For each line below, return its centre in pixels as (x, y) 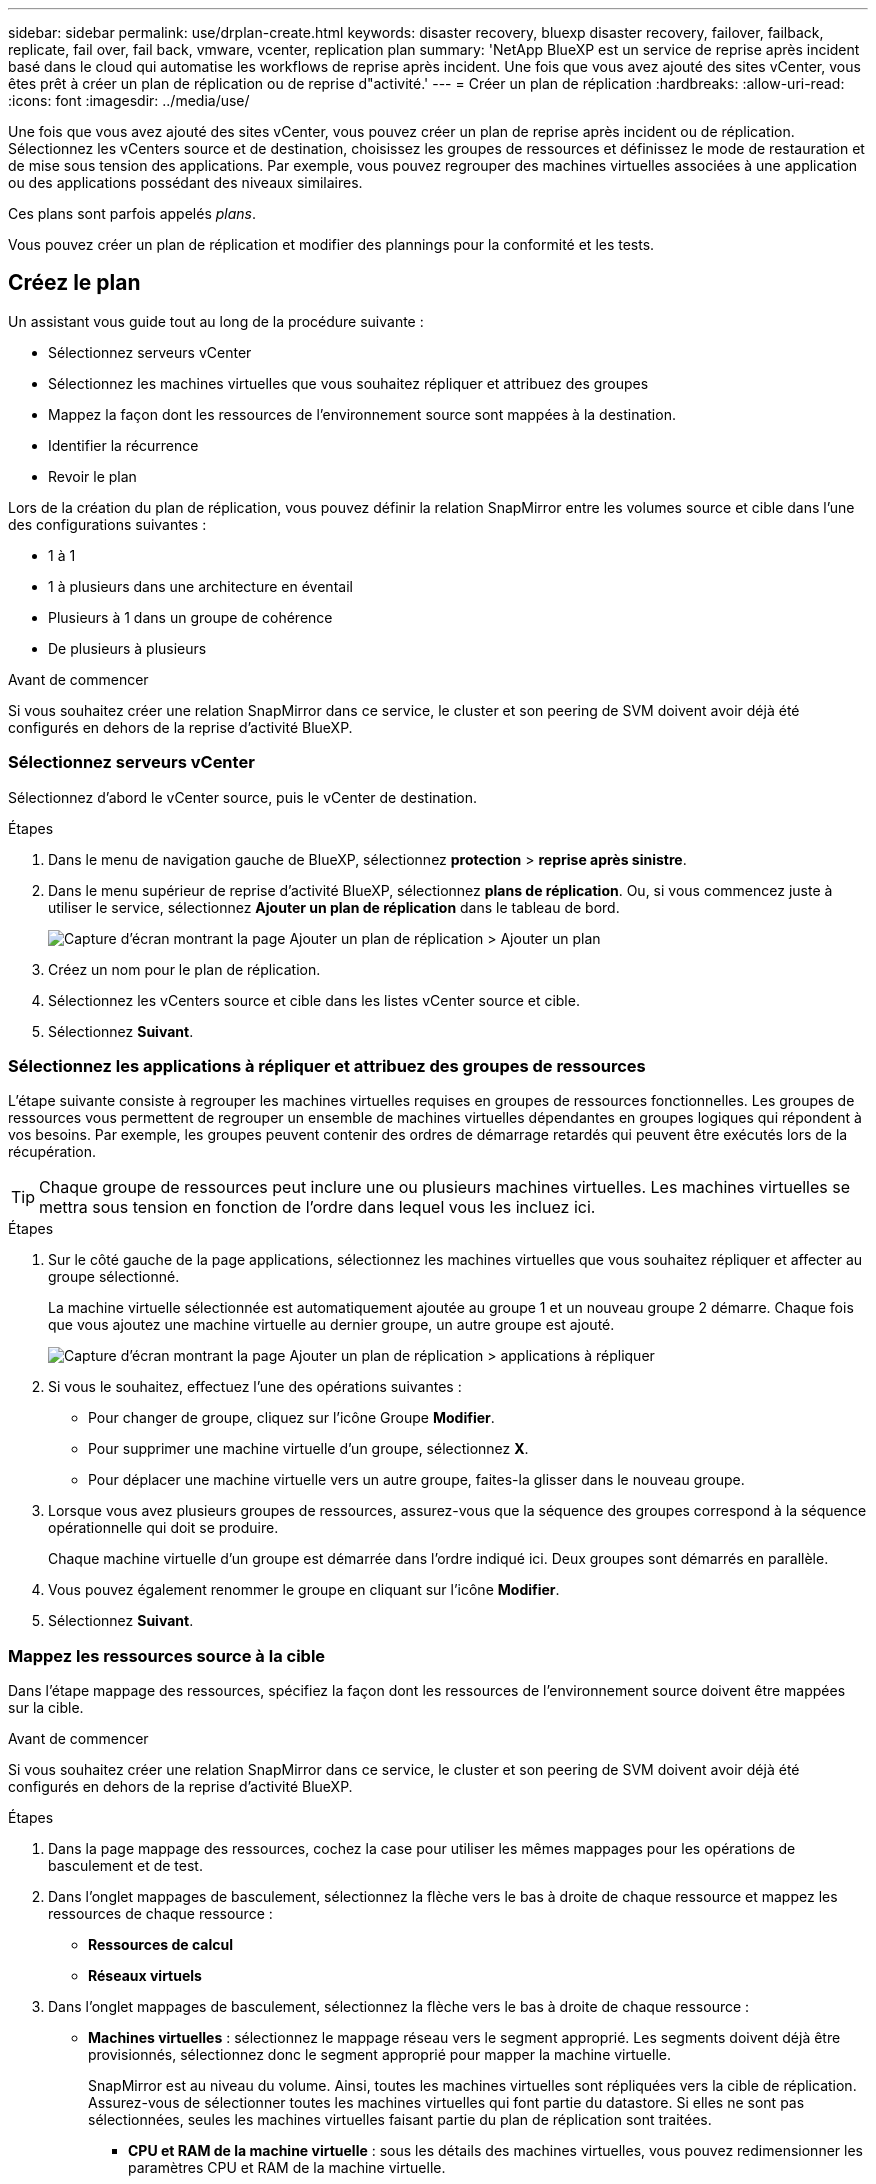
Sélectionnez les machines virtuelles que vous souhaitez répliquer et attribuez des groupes (348, 383)
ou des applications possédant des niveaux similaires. (185, 182)
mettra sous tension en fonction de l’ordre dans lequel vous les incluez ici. (317, 1207)
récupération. (52, 1152)
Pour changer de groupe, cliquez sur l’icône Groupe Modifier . (291, 1418)
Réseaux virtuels (145, 1976)
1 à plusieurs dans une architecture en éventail (200, 586)
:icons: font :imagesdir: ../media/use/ (129, 100)
